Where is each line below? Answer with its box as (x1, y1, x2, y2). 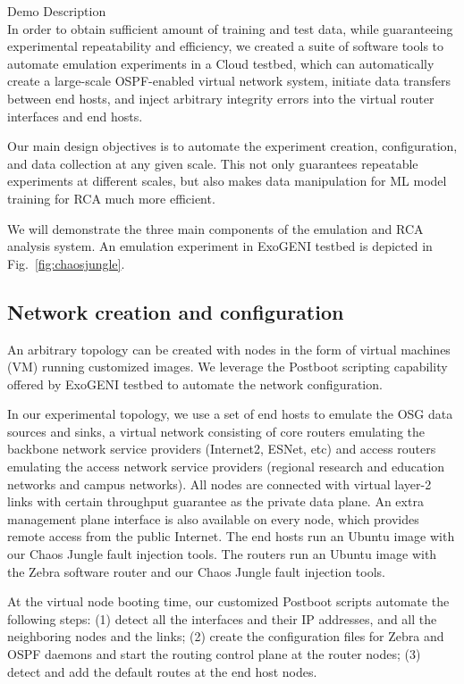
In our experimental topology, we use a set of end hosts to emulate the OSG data (7, 405, 453, 423)
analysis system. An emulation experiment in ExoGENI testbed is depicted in (7, 237, 433, 255)
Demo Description (7, 2, 106, 20)
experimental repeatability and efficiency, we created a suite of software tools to (7, 37, 444, 55)
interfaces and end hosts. (7, 106, 143, 125)
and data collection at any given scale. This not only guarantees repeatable (7, 154, 418, 172)
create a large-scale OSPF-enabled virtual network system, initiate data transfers (7, 71, 451, 90)
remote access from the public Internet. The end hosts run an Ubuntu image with (7, 527, 455, 546)
